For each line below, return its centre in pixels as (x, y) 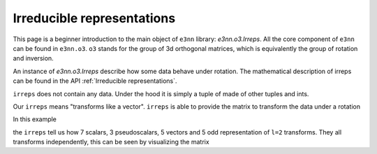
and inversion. (33, 59)
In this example (35, 119)
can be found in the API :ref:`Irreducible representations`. (95, 81)
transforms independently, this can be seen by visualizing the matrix (111, 142)
